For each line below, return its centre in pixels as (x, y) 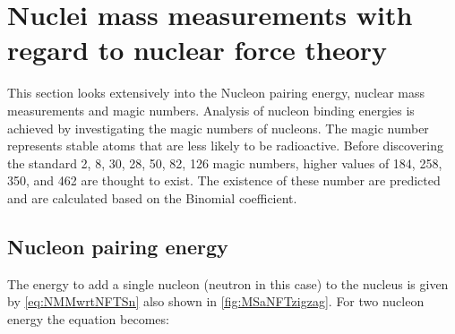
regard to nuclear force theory (197, 50)
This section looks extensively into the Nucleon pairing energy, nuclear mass (216, 93)
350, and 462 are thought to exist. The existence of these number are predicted (224, 180)
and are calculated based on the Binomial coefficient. (152, 197)
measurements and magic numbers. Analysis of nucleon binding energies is (211, 110)
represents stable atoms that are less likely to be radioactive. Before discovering (226, 146)
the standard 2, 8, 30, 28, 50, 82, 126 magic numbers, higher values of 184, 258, (225, 163)
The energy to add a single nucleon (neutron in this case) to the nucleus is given (228, 283)
